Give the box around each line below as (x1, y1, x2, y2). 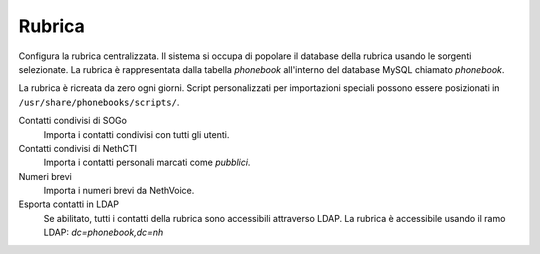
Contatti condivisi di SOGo (18, 115, 127, 127)
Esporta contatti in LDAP (18, 198, 120, 210)
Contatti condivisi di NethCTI (18, 142, 137, 154)
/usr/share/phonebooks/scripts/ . (18, 96, 180, 108)
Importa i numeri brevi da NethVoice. (43, 185, 195, 197)
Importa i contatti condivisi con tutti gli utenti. (43, 128, 230, 140)
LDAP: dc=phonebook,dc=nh (43, 226, 164, 239)
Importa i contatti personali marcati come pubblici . (43, 156, 251, 169)
